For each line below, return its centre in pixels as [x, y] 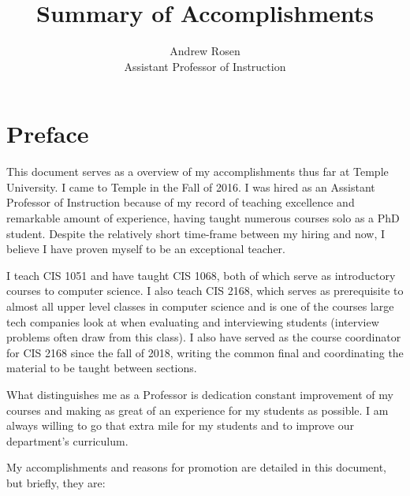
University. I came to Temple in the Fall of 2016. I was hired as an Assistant [191, 186]
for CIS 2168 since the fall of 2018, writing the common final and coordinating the [205, 352]
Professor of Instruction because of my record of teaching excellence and [181, 202]
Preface [48, 134]
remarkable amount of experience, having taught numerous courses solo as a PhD [203, 218]
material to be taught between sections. [102, 368]
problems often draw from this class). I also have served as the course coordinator [204, 337]
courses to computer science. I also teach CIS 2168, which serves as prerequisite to [205, 291]
